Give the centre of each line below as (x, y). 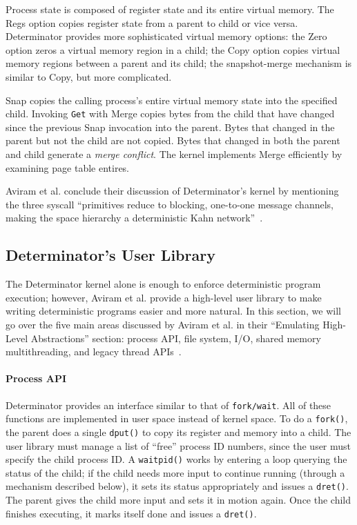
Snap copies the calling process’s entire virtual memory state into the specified (172, 100)
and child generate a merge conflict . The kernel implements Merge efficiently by (174, 154)
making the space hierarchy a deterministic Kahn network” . (134, 218)
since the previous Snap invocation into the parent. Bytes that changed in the (170, 127)
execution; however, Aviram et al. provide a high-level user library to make (164, 297)
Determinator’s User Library (110, 255)
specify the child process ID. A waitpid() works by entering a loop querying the (176, 459)
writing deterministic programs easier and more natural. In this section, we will (173, 311)
